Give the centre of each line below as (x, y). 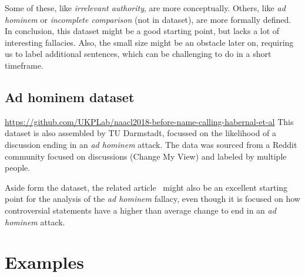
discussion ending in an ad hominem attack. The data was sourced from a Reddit (151, 144)
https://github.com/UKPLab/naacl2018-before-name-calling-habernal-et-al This (149, 121)
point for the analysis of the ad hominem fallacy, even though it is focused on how (152, 199)
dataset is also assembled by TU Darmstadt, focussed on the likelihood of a (141, 133)
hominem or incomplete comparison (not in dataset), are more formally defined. (148, 19)
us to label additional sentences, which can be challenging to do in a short (138, 54)
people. (18, 168)
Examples (44, 262)
